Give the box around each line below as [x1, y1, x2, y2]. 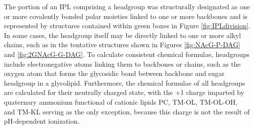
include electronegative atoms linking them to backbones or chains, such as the [4, 58, 241, 69]
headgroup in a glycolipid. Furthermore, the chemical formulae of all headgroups [4, 77, 245, 88]
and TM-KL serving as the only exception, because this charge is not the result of [4, 106, 250, 116]
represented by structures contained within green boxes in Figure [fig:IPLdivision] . [4, 20, 251, 31]
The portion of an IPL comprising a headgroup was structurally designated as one [4, 1, 251, 11]
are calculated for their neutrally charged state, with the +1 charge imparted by [4, 87, 245, 97]
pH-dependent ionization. [4, 116, 80, 126]
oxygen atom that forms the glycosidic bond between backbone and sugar [4, 68, 225, 78]
